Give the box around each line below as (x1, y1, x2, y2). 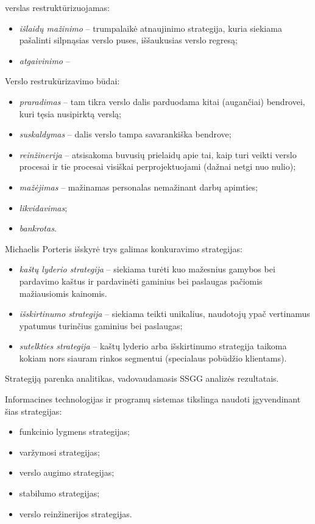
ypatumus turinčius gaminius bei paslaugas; (19, 319, 183, 332)
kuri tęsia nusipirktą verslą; (19, 107, 121, 120)
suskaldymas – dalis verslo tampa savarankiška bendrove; (19, 128, 232, 140)
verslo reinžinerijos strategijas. (19, 507, 132, 520)
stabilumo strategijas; (19, 487, 100, 500)
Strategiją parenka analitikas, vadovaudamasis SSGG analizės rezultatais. (5, 372, 279, 385)
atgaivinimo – (19, 54, 70, 67)
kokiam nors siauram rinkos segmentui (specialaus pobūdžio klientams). (19, 351, 287, 364)
